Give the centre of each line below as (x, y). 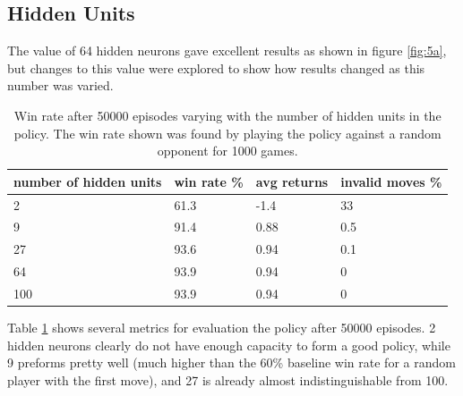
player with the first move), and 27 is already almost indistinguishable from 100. (228, 379)
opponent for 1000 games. (227, 151)
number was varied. (60, 85)
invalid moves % (391, 181)
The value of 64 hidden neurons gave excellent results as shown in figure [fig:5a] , (227, 51)
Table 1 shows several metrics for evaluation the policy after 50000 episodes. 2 (222, 328)
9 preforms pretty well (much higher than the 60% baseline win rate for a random (231, 362)
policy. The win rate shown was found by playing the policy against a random (227, 133)
